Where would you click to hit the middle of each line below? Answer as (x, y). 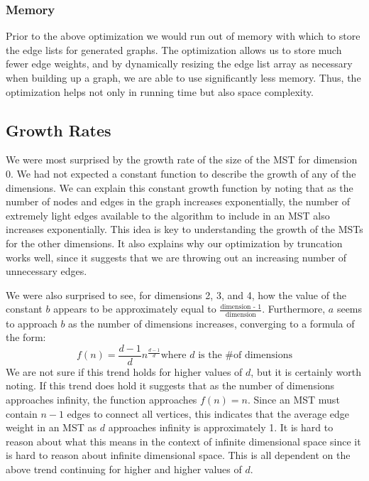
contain (22, 413)
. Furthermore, (294, 309)
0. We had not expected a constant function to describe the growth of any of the (181, 173)
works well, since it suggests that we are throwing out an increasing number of (176, 257)
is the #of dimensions (245, 356)
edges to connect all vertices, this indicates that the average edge (208, 413)
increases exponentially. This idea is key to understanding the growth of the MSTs (184, 229)
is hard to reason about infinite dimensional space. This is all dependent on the (178, 455)
